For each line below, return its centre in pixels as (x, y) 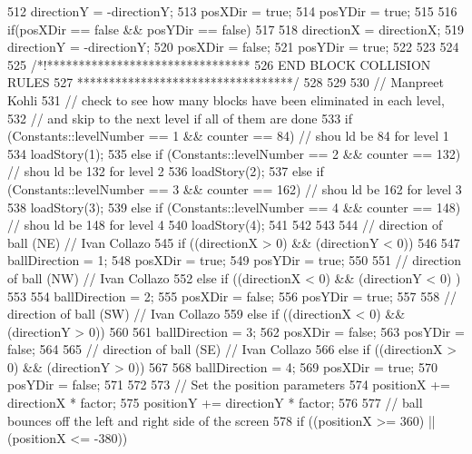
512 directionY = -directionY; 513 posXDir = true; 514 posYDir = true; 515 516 (232, 11)
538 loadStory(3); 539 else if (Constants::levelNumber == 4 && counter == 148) (234, 207)
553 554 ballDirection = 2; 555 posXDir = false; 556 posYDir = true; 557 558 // (232, 296)
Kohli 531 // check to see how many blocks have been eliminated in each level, (226, 99)
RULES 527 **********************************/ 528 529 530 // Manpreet (226, 82)
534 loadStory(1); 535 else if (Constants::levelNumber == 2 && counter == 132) (234, 153)
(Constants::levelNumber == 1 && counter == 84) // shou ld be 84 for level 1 (228, 136)
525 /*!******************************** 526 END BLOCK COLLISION (219, 64)
